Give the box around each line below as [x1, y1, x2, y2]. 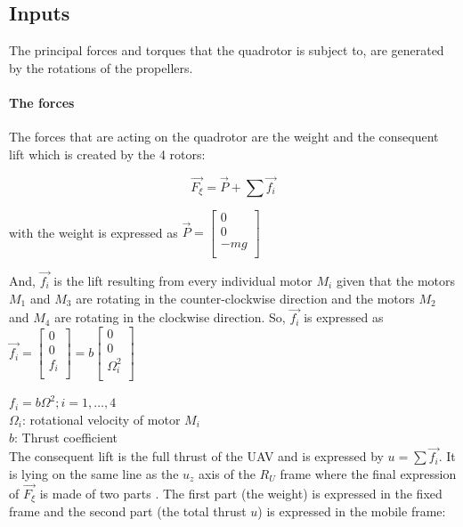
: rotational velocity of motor [21, 409, 181, 428]
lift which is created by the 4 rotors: [9, 144, 206, 163]
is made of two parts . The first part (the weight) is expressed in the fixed [39, 483, 443, 502]
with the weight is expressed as [9, 223, 178, 241]
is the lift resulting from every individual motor [53, 271, 313, 289]
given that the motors [336, 271, 455, 289]
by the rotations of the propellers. [9, 58, 193, 77]
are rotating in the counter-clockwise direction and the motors [76, 288, 415, 307]
